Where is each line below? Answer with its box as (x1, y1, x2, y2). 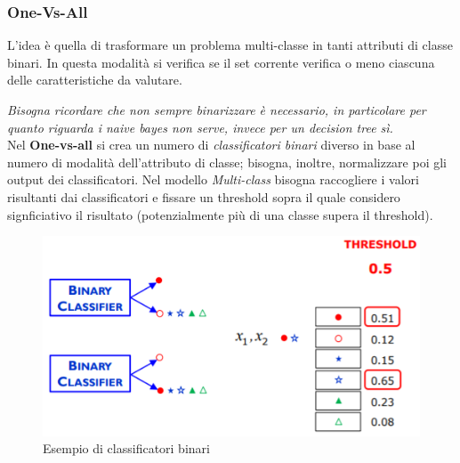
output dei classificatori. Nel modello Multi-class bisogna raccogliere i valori (7, 170, 419, 189)
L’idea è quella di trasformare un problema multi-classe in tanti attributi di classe (7, 36, 453, 54)
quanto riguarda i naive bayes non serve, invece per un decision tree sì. (7, 118, 393, 136)
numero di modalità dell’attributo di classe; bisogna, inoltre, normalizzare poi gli (7, 152, 447, 171)
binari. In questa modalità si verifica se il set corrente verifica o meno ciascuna (7, 53, 435, 71)
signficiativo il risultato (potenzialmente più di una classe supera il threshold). (7, 205, 433, 223)
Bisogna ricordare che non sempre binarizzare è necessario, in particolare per (7, 101, 426, 118)
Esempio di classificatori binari (43, 439, 210, 458)
